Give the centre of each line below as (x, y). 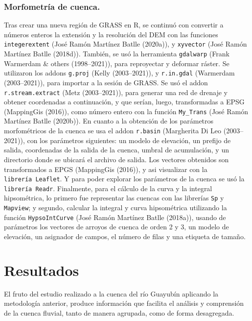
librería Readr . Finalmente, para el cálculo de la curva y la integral (108, 188)
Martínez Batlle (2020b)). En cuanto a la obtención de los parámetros (109, 121)
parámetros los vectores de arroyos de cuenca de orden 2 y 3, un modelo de (116, 227)
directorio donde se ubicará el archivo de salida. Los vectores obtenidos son (116, 159)
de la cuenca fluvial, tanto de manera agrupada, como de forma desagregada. (119, 312)
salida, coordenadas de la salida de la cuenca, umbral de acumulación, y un (116, 150)
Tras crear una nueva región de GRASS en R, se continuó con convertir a (114, 25)
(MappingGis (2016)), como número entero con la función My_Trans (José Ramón (126, 111)
